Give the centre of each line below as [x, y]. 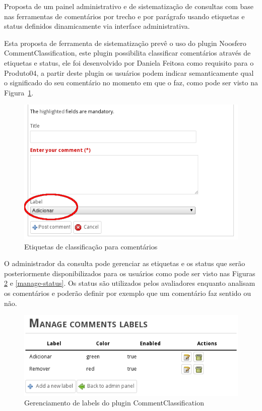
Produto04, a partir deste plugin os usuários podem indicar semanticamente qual [129, 72]
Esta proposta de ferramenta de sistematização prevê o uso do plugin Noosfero [125, 43]
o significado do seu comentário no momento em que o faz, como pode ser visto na [131, 83]
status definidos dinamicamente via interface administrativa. [97, 26]
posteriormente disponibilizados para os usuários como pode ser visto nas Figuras [130, 273]
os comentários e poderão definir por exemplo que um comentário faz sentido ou [128, 293]
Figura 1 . [19, 92]
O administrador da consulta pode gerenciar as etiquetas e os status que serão [125, 263]
